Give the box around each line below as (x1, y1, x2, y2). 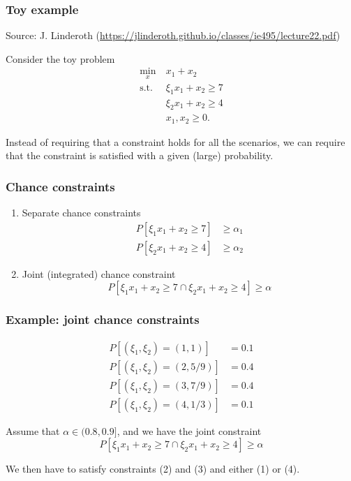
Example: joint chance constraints (6, 311, 200, 328)
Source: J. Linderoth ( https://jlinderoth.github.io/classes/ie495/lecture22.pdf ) (6, 28, 341, 43)
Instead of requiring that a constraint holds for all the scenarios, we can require (6, 134, 345, 149)
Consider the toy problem (6, 51, 115, 66)
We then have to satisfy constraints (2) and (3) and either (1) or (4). (6, 461, 300, 476)
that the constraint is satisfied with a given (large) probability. (6, 148, 274, 163)
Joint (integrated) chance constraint (22, 266, 176, 281)
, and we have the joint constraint (117, 423, 262, 438)
